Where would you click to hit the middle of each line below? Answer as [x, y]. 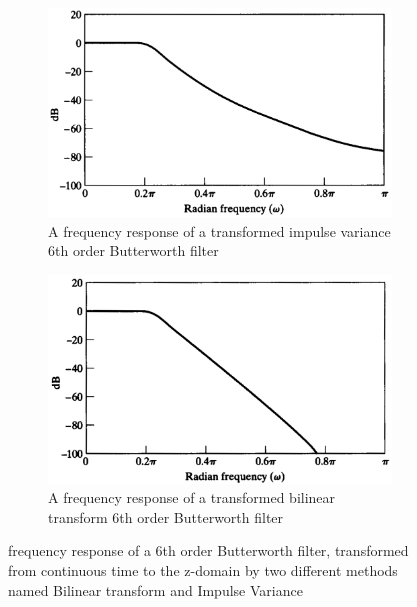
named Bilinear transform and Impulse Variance [155, 589]
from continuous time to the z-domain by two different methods [203, 570]
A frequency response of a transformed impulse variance [219, 230]
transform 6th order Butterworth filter [166, 516]
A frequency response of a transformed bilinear [192, 497]
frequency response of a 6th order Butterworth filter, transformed [208, 550]
